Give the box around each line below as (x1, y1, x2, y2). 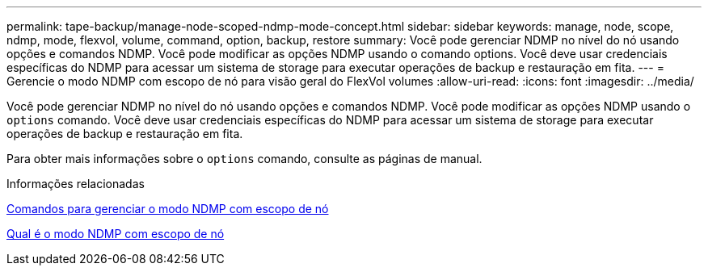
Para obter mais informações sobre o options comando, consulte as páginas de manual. (6, 152, 483, 165)
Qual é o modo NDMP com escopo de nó (6, 227, 225, 241)
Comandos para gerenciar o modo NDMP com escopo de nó (6, 202, 329, 216)
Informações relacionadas (6, 177, 145, 190)
